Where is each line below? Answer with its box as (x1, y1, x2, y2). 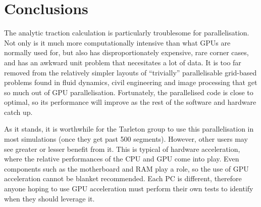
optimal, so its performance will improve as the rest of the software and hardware (4, 97, 256, 107)
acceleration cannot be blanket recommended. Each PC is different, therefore (4, 173, 242, 184)
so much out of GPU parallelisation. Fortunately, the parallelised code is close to (4, 87, 253, 97)
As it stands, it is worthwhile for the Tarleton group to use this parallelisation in (4, 123, 254, 134)
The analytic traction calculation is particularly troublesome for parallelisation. (4, 27, 249, 38)
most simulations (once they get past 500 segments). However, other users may (4, 134, 248, 144)
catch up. (4, 106, 33, 117)
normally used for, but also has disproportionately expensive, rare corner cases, (4, 47, 249, 58)
